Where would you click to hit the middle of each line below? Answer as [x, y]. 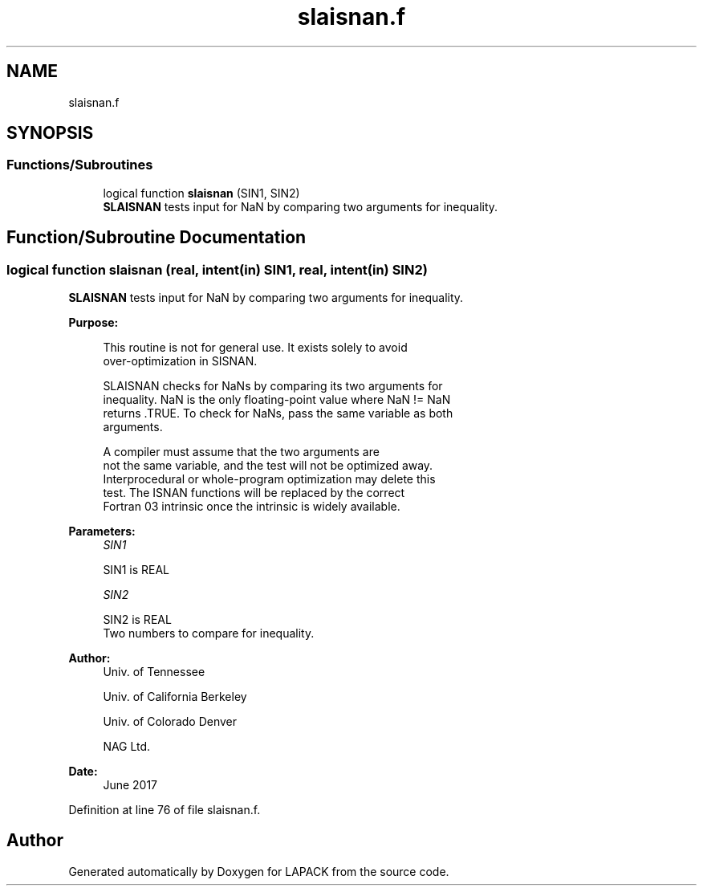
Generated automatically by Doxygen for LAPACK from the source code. [259, 871]
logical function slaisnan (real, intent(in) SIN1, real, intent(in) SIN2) [217, 269]
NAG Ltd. [127, 747]
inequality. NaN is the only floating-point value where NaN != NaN [277, 400]
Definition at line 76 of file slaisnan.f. [165, 810]
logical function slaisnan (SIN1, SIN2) [201, 193]
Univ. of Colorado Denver [170, 722]
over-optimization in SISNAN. [180, 361]
